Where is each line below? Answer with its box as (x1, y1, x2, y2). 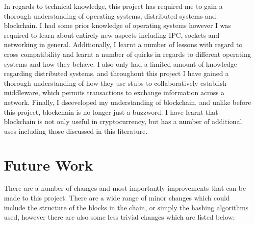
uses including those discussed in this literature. (4, 125, 148, 136)
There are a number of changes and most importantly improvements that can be (4, 183, 246, 193)
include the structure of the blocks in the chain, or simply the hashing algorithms (4, 202, 249, 212)
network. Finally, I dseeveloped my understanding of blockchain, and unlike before (4, 97, 251, 107)
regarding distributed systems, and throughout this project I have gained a (4, 68, 229, 78)
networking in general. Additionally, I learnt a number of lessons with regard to (4, 39, 243, 50)
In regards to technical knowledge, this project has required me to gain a (4, 1, 223, 11)
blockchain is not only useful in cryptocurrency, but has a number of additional (4, 116, 242, 126)
